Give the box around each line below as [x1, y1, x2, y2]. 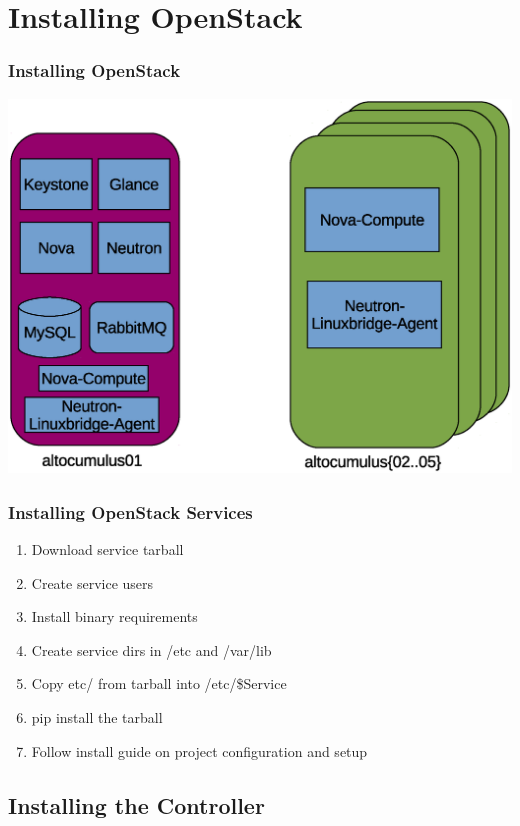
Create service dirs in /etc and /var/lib [31, 639, 272, 660]
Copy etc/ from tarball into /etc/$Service [31, 673, 287, 694]
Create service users [31, 572, 154, 593]
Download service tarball [31, 538, 184, 559]
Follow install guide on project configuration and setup [31, 740, 368, 761]
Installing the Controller [8, 789, 265, 820]
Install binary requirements [31, 606, 198, 627]
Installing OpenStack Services [8, 499, 253, 524]
